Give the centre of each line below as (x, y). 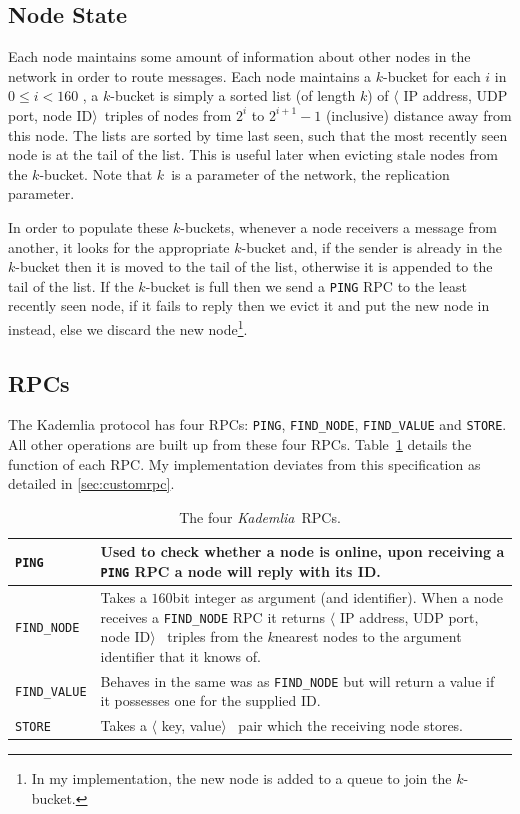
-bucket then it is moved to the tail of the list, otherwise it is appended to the (254, 266)
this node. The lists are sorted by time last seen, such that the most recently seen (258, 134)
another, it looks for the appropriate (119, 246)
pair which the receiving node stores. (351, 725)
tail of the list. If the (71, 285)
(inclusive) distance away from (418, 114)
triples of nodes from (168, 114)
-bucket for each (432, 75)
